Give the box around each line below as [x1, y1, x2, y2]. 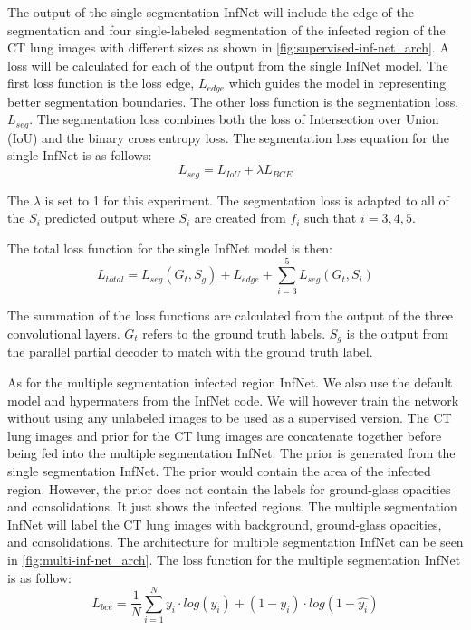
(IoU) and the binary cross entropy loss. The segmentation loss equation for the [7, 128, 449, 147]
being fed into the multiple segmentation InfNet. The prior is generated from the [7, 444, 456, 463]
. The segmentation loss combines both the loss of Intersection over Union [29, 110, 439, 129]
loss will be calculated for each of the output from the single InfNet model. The [7, 55, 448, 74]
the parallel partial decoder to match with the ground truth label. [7, 342, 373, 361]
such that [304, 208, 357, 227]
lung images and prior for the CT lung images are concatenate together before [7, 425, 442, 444]
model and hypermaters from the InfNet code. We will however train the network [7, 390, 459, 409]
